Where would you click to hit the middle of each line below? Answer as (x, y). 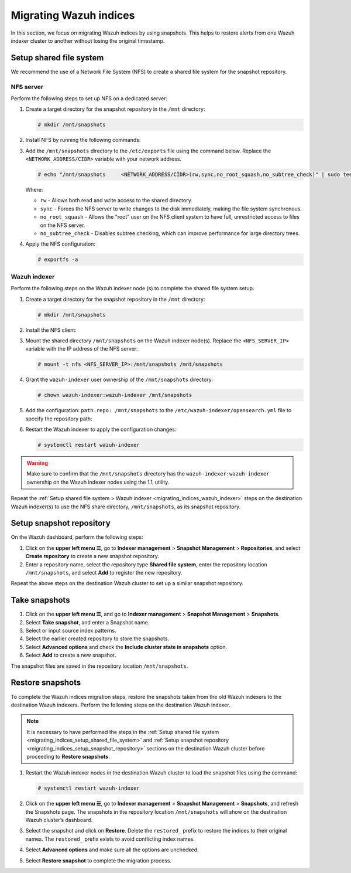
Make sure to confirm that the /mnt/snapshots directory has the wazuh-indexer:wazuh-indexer (148, 474)
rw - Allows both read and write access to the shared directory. (116, 201)
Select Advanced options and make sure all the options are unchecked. (112, 850)
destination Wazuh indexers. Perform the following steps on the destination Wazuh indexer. (121, 705)
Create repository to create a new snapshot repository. (92, 556)
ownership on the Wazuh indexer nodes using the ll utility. (98, 482)
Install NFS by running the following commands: (83, 140)
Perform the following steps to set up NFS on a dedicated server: (89, 98)
